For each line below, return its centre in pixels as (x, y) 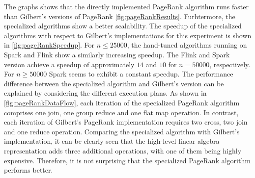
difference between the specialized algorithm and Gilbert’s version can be (114, 83)
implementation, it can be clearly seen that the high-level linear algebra (112, 141)
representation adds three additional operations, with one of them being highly (123, 150)
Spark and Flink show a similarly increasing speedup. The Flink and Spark (117, 54)
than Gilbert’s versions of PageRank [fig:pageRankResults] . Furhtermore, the (120, 16)
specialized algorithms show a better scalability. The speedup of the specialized (123, 26)
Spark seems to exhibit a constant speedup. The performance (141, 74)
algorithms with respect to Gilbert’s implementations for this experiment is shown (128, 35)
